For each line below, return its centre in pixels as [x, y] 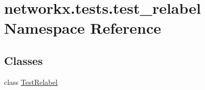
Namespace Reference [83, 28]
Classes [24, 60]
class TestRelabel [31, 82]
